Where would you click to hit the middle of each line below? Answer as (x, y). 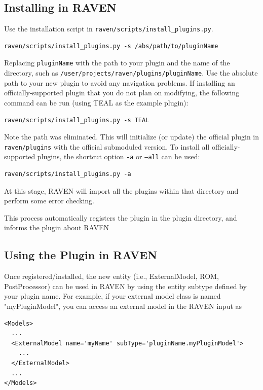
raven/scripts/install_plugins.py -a (68, 174)
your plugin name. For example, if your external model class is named (112, 296)
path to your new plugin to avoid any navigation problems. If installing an (120, 82)
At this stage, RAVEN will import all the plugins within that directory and (121, 190)
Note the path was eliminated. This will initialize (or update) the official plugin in (132, 137)
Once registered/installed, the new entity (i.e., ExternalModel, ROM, (111, 276)
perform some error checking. (49, 201)
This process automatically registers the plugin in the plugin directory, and (121, 217)
